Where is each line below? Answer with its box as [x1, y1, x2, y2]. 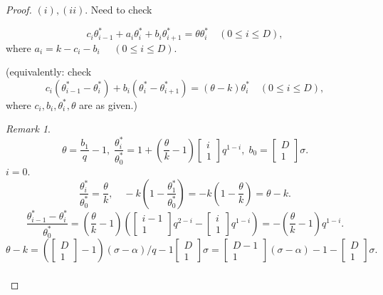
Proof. [6, 2, 32, 16]
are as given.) [79, 97, 137, 112]
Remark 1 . [6, 121, 51, 136]
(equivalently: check [6, 64, 92, 79]
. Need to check [85, 2, 152, 16]
